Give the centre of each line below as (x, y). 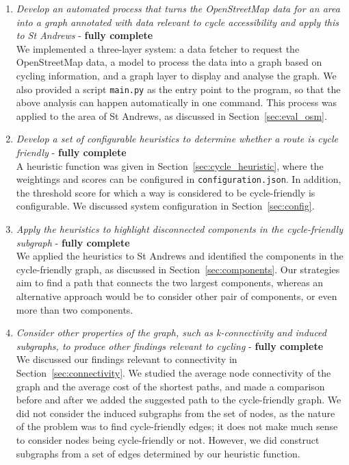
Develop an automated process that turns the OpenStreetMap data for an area (178, 8)
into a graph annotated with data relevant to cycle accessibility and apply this (178, 22)
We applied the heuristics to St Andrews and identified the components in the (180, 256)
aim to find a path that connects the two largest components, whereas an (170, 282)
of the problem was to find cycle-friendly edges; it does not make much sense (177, 426)
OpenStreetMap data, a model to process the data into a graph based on (169, 62)
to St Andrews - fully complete (85, 35)
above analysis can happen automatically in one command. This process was (177, 102)
